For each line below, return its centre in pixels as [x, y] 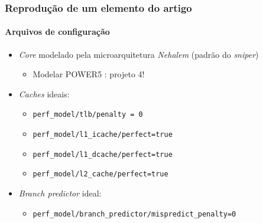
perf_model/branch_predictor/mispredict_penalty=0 [134, 214]
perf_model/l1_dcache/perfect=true [103, 154]
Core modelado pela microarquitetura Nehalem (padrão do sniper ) [139, 54]
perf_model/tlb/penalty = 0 [88, 115]
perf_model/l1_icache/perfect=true [103, 135]
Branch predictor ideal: [60, 193]
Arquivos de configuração [57, 32]
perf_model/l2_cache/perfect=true [100, 174]
